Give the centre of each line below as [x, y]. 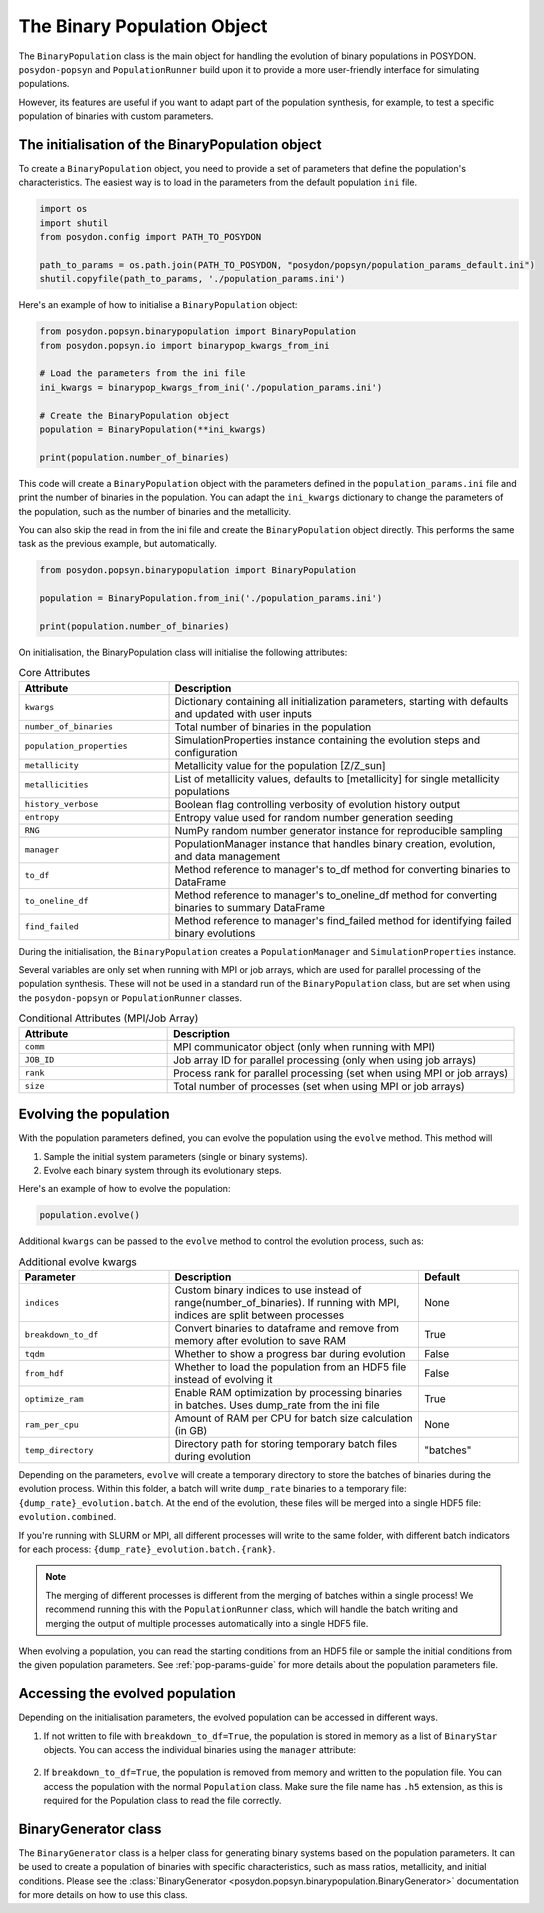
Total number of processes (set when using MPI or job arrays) [319, 1086]
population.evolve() [89, 1215]
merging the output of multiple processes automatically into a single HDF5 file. [207, 1623]
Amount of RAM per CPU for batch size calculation [294, 1418]
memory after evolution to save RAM [260, 1341]
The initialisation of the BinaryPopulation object [170, 144]
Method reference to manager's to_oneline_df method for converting [336, 895]
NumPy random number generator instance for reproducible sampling [339, 830]
